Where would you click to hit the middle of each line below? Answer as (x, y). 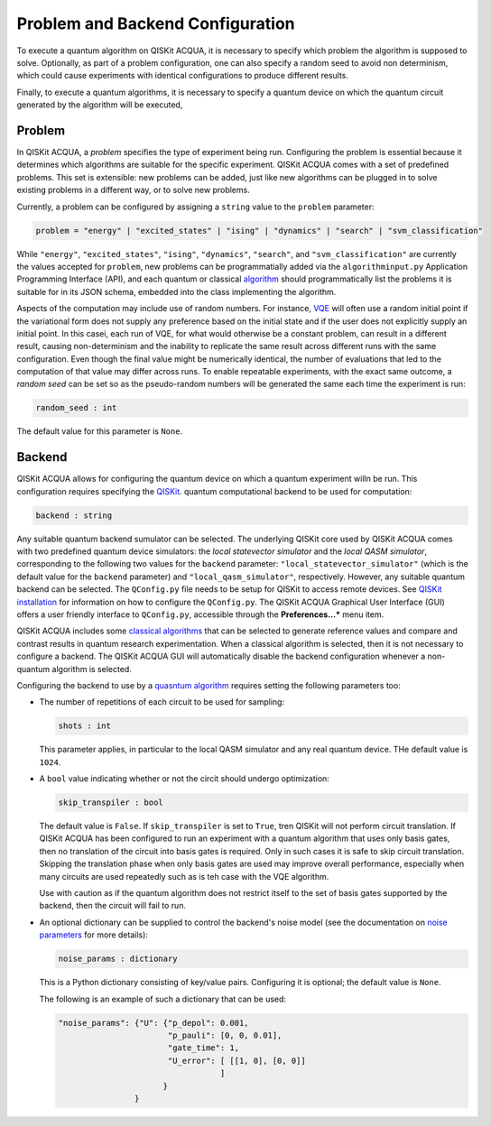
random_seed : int (76, 408)
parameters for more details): (94, 935)
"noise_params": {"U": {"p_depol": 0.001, (153, 1023)
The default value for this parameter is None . (100, 431)
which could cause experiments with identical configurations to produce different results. (183, 76)
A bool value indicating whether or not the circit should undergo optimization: (184, 779)
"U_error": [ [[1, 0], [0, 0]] (236, 1061)
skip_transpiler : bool (111, 803)
